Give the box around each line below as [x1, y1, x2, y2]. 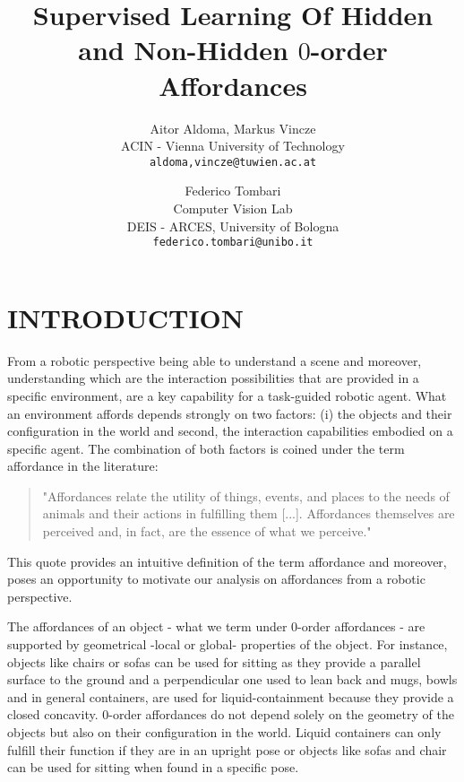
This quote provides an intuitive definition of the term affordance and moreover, [7, 552, 447, 570]
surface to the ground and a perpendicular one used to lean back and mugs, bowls [7, 670, 458, 689]
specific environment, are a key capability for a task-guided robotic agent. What [7, 386, 447, 404]
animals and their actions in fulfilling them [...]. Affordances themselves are [42, 504, 455, 523]
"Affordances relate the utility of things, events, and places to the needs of [42, 486, 450, 505]
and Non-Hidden [78, 31, 288, 68]
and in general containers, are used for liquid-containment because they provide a [7, 687, 454, 706]
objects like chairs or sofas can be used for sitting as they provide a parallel [7, 652, 421, 671]
